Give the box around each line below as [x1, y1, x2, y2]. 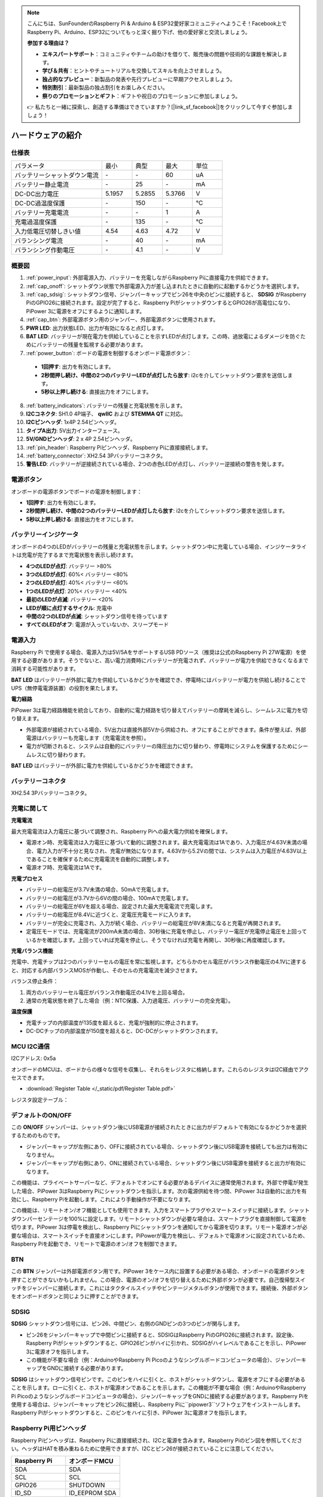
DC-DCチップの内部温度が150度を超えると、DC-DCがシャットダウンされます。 [26, 1028, 221, 1035]
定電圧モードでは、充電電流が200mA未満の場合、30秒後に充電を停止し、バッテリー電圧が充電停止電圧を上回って [26, 928, 307, 935]
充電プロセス [11, 875, 43, 882]
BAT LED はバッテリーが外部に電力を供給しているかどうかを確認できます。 [11, 762, 196, 769]
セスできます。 [11, 1074, 48, 1081]
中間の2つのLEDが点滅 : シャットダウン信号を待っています [26, 613, 168, 620]
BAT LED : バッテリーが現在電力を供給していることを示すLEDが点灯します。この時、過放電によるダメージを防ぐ [26, 332, 301, 340]
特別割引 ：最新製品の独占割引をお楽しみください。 [42, 84, 168, 91]
